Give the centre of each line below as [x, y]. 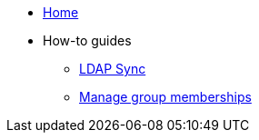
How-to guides [87, 40]
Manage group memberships [165, 97]
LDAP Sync [113, 69]
